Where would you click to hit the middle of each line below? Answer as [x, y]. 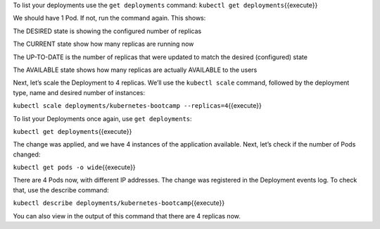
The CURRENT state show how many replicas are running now [103, 44]
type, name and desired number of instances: [79, 92]
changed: [27, 154]
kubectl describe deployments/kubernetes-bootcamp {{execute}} [119, 203]
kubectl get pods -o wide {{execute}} [75, 167]
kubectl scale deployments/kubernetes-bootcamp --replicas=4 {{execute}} [137, 106]
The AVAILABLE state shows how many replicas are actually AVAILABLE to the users [135, 70]
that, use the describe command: [61, 190]
